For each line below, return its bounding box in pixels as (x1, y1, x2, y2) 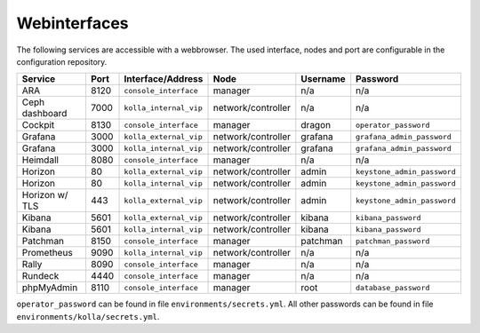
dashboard (21, 107, 68, 120)
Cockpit (21, 119, 55, 131)
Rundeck (21, 270, 60, 282)
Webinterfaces (16, 13, 129, 33)
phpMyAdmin (21, 281, 78, 294)
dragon (300, 119, 332, 131)
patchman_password (356, 236, 430, 246)
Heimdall (21, 154, 60, 166)
